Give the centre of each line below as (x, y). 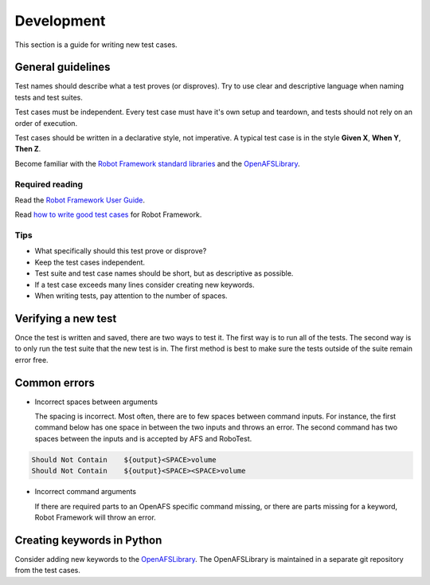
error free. (31, 359)
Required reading (49, 184)
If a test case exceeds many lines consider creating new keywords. (145, 285)
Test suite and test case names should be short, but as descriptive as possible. (164, 273)
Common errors (55, 383)
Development (60, 21)
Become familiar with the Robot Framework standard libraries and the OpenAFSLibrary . (157, 163)
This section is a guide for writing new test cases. (96, 45)
